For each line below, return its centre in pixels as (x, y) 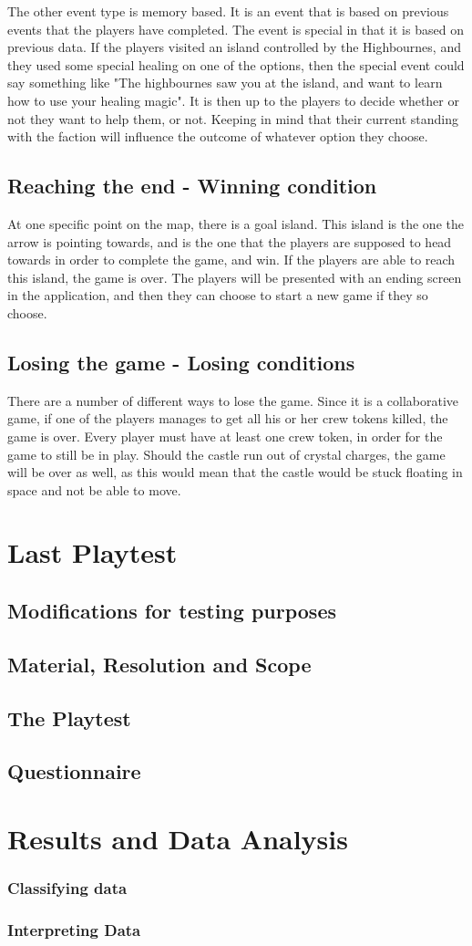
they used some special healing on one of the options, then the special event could (236, 64)
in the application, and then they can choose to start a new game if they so (218, 295)
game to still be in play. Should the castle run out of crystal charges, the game (226, 454)
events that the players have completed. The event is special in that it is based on (236, 29)
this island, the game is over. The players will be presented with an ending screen (235, 277)
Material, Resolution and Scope (159, 664)
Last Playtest (92, 552)
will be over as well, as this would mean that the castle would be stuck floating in (235, 472)
